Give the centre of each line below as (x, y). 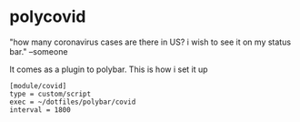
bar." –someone (39, 51)
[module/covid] (38, 86)
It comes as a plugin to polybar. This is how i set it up (109, 69)
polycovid (48, 17)
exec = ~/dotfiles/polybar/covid (73, 102)
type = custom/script (50, 94)
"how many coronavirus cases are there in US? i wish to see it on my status (150, 42)
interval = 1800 (40, 110)
